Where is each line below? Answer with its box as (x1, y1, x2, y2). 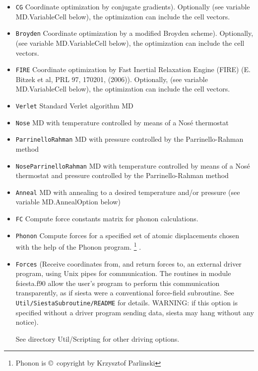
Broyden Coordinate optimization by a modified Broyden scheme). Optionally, (15, 28, 254, 38)
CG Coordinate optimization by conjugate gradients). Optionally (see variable (15, 1, 250, 11)
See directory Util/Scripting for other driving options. (15, 333, 180, 344)
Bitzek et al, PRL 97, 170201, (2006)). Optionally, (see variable (15, 74, 208, 84)
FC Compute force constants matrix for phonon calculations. (15, 213, 198, 223)
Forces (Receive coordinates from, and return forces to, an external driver (15, 258, 242, 269)
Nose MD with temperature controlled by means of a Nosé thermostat (15, 117, 229, 127)
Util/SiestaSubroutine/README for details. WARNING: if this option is (15, 297, 238, 307)
